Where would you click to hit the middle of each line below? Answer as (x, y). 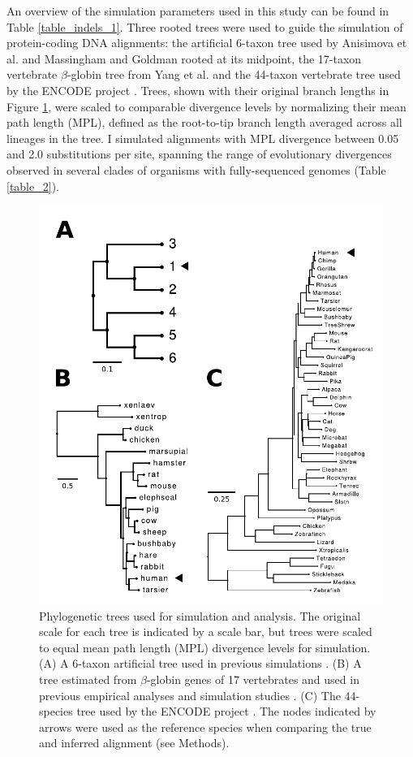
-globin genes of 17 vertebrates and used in (253, 679)
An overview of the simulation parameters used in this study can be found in (198, 11)
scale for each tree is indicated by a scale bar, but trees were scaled (206, 632)
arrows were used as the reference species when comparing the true (205, 727)
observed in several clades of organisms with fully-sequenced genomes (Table (196, 169)
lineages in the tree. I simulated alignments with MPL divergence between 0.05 (203, 138)
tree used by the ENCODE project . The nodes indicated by (226, 711)
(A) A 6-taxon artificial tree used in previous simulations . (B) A (200, 663)
